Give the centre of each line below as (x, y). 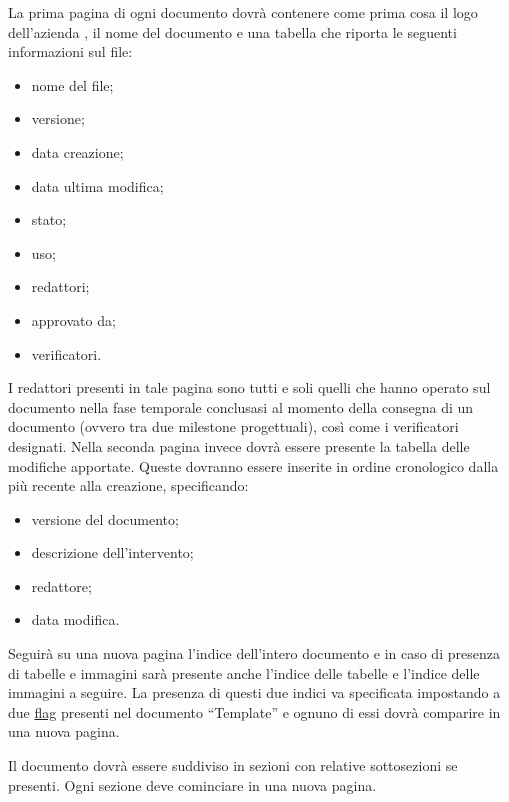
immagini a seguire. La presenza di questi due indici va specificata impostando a (254, 692)
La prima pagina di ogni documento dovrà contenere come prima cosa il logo (243, 12)
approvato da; (73, 319)
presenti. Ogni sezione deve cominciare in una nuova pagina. (192, 784)
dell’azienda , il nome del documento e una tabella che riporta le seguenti (232, 31)
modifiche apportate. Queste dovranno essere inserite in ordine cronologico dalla (253, 465)
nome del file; (72, 84)
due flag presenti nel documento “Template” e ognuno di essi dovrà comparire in (254, 711)
